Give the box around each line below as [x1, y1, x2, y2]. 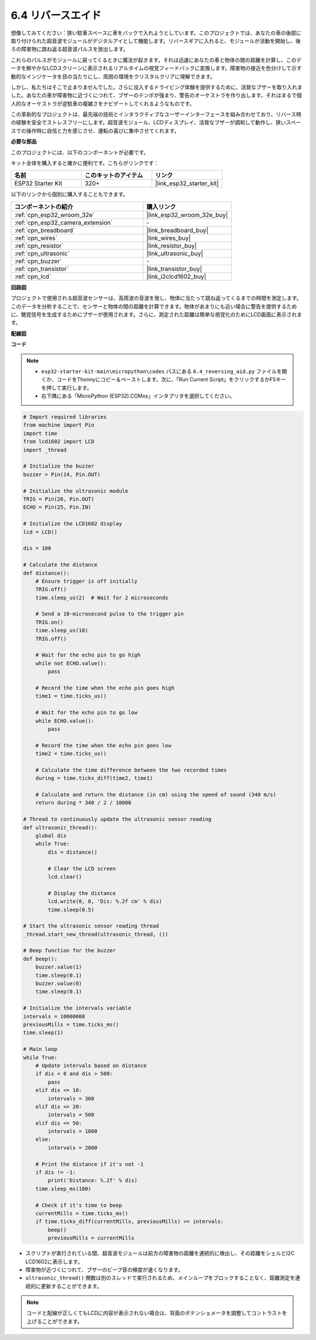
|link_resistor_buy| [146, 241, 197, 249]
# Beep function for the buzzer [23, 948, 116, 954]
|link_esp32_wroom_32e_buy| [146, 211, 228, 219]
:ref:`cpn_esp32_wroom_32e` [14, 211, 95, 219]
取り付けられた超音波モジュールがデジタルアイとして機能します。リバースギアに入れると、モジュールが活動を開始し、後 [11, 37, 301, 44]
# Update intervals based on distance [35, 1062, 147, 1069]
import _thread [23, 446, 67, 453]
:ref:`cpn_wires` [14, 234, 58, 242]
